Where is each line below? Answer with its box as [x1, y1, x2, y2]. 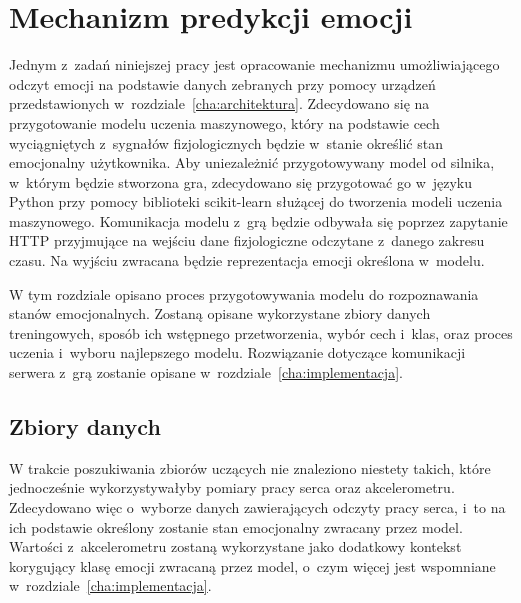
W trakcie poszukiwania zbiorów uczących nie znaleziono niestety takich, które [9, 457, 491, 478]
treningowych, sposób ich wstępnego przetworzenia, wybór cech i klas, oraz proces [9, 322, 513, 343]
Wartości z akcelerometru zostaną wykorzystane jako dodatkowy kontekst [9, 536, 462, 557]
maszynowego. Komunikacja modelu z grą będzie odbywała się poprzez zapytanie [9, 210, 508, 231]
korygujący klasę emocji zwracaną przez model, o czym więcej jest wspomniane [9, 555, 496, 576]
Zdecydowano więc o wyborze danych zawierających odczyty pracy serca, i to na [9, 497, 506, 518]
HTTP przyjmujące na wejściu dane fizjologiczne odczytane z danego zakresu [9, 230, 485, 251]
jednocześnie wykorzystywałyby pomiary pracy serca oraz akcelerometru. [9, 477, 455, 498]
